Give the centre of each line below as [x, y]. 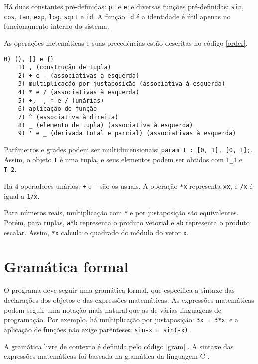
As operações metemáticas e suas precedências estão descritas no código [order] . [126, 43]
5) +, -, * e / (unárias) [61, 100]
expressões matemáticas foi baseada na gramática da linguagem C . [107, 356]
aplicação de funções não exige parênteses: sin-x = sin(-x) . [97, 329]
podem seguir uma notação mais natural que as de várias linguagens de [113, 309]
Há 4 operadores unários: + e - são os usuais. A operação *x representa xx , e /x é [128, 186]
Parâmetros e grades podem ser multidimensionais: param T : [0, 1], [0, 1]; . [128, 150]
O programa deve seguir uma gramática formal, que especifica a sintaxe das [119, 290]
